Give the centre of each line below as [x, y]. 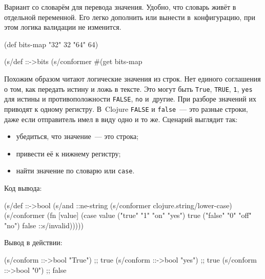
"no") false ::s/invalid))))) [44, 225]
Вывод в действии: [33, 242]
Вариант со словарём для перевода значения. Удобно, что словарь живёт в [120, 7]
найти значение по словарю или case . [75, 171]
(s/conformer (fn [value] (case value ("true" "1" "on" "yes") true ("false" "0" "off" [128, 215]
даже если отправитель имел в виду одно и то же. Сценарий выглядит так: [121, 119]
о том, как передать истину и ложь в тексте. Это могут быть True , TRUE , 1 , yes [128, 88]
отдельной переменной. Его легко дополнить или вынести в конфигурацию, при [130, 17]
